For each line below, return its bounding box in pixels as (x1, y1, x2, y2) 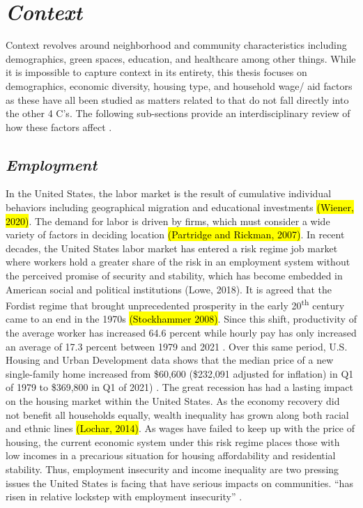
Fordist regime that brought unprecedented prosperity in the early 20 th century (6, 296, 345, 312)
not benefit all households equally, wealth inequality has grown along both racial (6, 407, 349, 422)
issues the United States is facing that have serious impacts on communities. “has (6, 475, 353, 490)
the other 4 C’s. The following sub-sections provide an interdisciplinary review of (6, 106, 350, 121)
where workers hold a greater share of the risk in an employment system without (6, 254, 350, 269)
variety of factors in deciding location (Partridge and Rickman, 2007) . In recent (6, 227, 345, 242)
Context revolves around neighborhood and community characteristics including (6, 38, 347, 52)
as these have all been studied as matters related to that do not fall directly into (6, 92, 349, 107)
